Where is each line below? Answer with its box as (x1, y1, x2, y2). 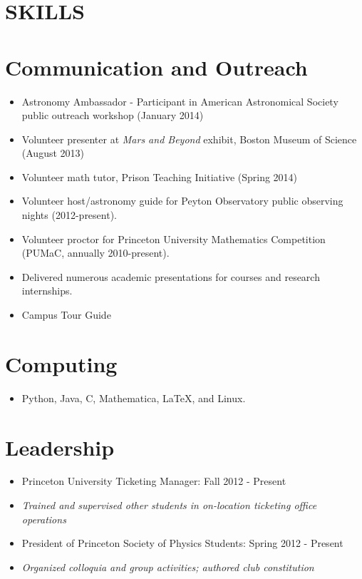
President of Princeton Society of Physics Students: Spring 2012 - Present (21, 536, 343, 550)
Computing (5, 349, 118, 378)
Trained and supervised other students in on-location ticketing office (21, 498, 317, 513)
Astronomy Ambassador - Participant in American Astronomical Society (21, 93, 338, 108)
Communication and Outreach (5, 52, 308, 81)
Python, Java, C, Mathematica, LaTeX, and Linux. (21, 390, 246, 405)
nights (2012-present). (21, 207, 117, 222)
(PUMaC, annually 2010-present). (21, 245, 170, 260)
